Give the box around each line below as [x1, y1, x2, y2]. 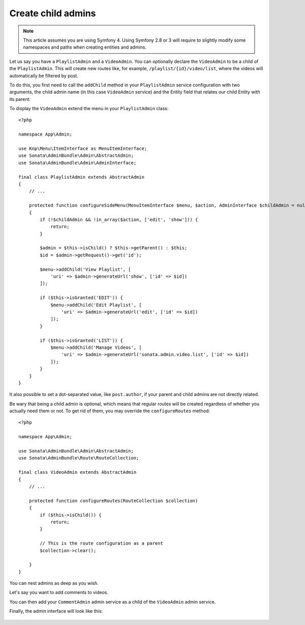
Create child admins [9, 8, 96, 19]
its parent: [9, 96, 30, 102]
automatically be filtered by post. [9, 73, 78, 79]
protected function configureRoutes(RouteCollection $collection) [28, 498, 198, 504]
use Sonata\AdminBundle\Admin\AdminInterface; [18, 160, 137, 166]
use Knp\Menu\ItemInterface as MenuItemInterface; [18, 146, 147, 152]
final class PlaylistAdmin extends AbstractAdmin [18, 174, 145, 180]
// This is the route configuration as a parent [40, 541, 164, 546]
